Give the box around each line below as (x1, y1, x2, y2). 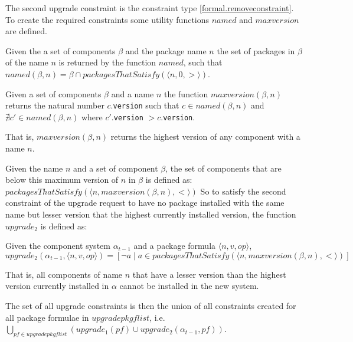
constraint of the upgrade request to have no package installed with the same (5, 196, 285, 209)
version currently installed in (5, 279, 109, 292)
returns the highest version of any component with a (110, 130, 300, 143)
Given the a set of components (5, 44, 116, 57)
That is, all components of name (5, 268, 123, 280)
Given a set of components (5, 87, 102, 100)
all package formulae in (5, 311, 89, 323)
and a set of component (73, 162, 158, 174)
